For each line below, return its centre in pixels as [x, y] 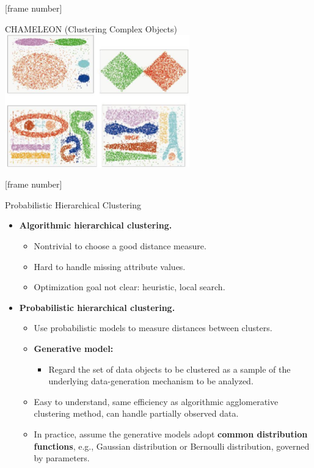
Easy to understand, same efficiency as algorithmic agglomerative [156, 401]
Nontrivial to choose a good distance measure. [120, 246]
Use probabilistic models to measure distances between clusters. [153, 328]
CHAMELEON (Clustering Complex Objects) [91, 28]
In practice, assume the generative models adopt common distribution [171, 433]
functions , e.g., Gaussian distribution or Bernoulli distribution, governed [172, 446]
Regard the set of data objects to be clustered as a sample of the [170, 369]
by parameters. [62, 458]
